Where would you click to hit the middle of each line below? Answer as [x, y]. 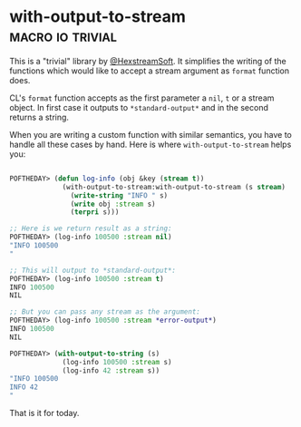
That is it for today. [44, 413]
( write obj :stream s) [113, 204]
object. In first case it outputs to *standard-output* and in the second [139, 107]
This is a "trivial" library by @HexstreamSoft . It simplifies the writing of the [148, 61]
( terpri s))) [95, 212]
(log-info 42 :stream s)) [111, 370]
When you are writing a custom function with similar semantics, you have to [150, 134]
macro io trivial [63, 36]
